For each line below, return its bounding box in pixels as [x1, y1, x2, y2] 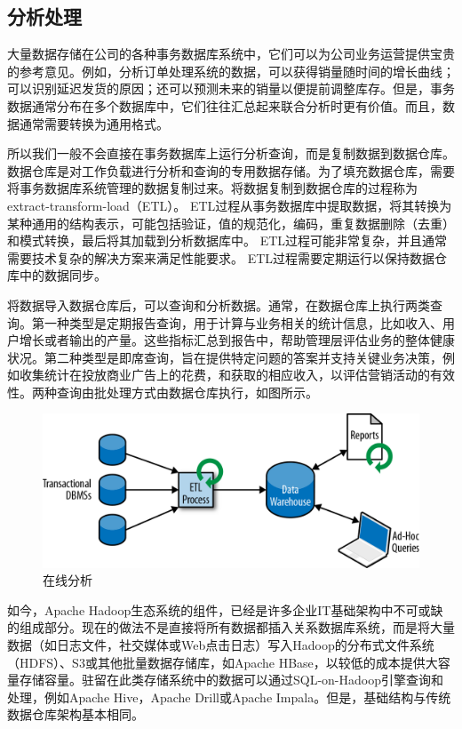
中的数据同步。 [19, 266, 107, 284]
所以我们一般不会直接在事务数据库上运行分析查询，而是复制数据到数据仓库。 [7, 144, 455, 163]
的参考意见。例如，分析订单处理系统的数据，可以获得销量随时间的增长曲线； [7, 61, 455, 80]
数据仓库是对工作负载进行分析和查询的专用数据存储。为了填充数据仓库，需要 [7, 161, 455, 180]
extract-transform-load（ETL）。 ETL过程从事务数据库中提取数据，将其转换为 [7, 196, 452, 214]
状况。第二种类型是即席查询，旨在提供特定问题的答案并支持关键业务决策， [7, 348, 442, 366]
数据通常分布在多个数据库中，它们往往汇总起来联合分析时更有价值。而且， [7, 96, 442, 115]
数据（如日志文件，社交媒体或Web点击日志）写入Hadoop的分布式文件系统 [7, 635, 434, 653]
